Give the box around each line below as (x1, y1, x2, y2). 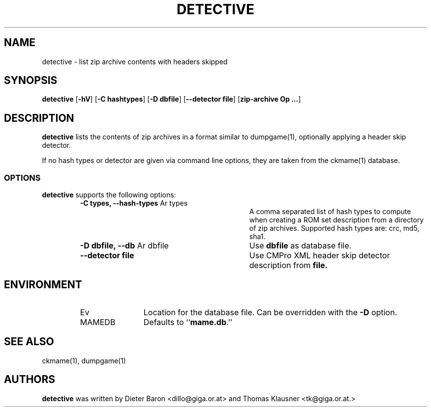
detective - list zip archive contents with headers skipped (42, 57, 228, 66)
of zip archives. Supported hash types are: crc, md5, (249, 224, 420, 233)
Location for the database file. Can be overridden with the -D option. (143, 307, 397, 317)
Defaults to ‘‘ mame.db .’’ (143, 317, 233, 327)
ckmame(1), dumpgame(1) (42, 356, 126, 365)
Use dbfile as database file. (249, 241, 352, 251)
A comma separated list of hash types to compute (249, 207, 411, 216)
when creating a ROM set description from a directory (249, 216, 424, 224)
